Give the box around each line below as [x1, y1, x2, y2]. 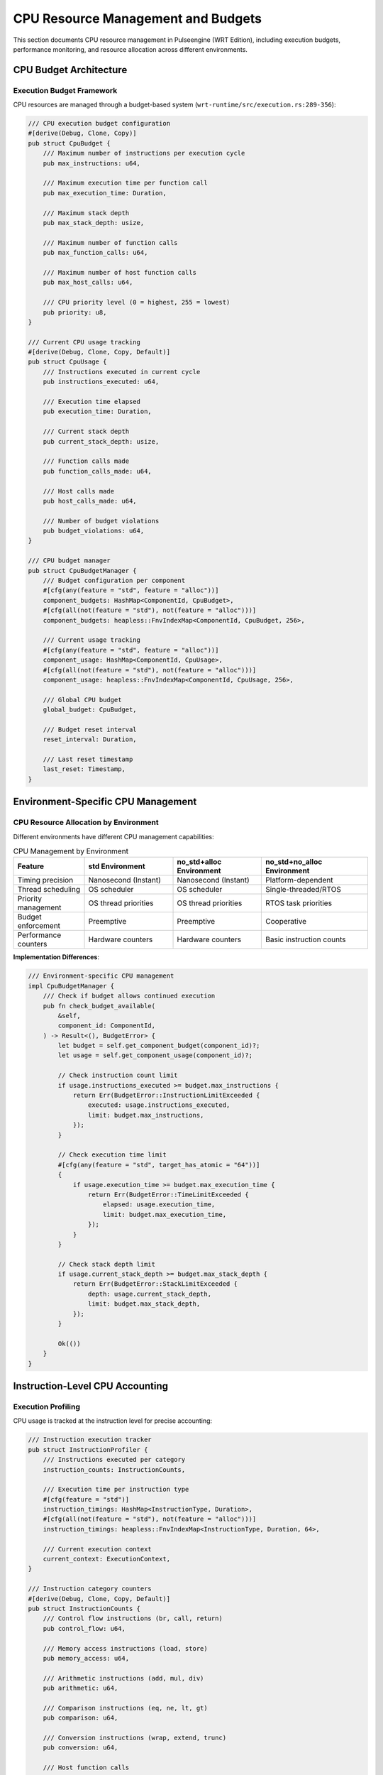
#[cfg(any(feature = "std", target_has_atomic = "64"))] [57, 1161, 260, 1169]
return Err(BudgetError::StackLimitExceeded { [72, 1280, 238, 1288]
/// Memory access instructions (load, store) [43, 1644, 209, 1652]
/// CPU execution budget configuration [28, 119, 170, 128]
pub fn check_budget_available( [43, 1002, 156, 1010]
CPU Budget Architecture [13, 64, 128, 76]
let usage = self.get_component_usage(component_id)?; [57, 1052, 253, 1059]
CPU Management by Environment [13, 846, 129, 856]
